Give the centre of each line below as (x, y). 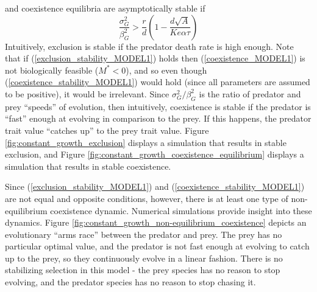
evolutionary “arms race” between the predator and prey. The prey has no (144, 234)
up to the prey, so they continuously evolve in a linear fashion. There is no (144, 258)
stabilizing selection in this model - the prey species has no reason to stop (143, 270)
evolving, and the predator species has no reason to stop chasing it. (130, 282)
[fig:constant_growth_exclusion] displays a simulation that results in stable (146, 142)
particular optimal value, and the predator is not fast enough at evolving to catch (157, 246)
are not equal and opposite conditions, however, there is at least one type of (147, 198)
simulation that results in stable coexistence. (88, 166)
